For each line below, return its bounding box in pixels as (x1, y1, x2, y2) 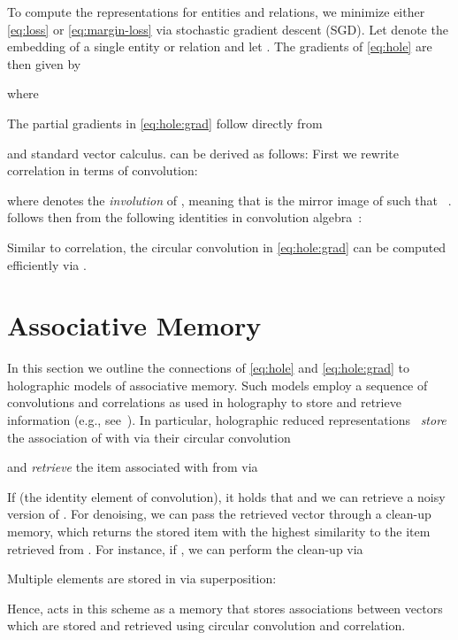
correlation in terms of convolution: (7, 161, 198, 180)
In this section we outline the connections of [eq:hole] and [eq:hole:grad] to (7, 359, 409, 377)
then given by (7, 54, 81, 73)
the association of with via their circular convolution (7, 428, 291, 446)
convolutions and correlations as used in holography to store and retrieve (7, 393, 401, 412)
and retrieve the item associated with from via (7, 458, 258, 476)
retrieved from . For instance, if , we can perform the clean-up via (7, 539, 363, 558)
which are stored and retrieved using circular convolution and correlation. (7, 616, 406, 635)
